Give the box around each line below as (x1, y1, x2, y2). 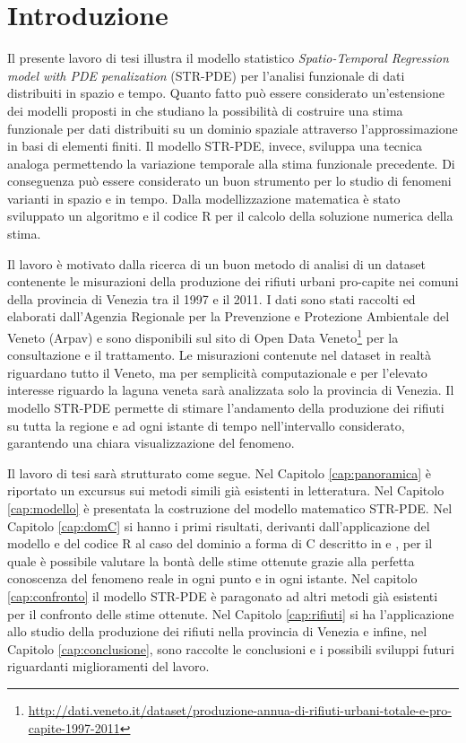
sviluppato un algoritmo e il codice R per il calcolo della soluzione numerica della (7, 206, 453, 225)
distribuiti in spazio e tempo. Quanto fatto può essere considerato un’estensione (7, 83, 444, 102)
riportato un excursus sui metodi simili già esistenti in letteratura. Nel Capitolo (7, 481, 444, 500)
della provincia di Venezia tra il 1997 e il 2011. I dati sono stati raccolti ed (7, 289, 416, 308)
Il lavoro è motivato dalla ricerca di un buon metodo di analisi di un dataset (7, 254, 426, 273)
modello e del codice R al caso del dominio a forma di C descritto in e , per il (7, 534, 433, 553)
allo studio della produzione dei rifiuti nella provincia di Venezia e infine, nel (7, 622, 427, 641)
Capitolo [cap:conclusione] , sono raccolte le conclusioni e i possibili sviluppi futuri (7, 639, 454, 658)
